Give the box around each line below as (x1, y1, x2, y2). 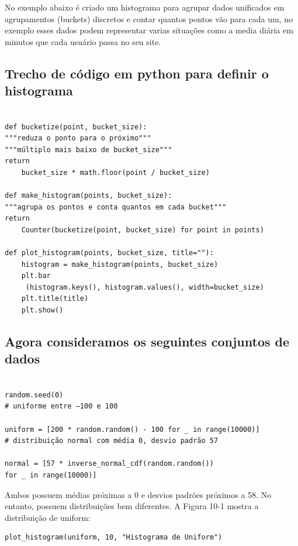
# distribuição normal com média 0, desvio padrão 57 (5, 437, 219, 445)
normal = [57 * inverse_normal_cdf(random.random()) (5, 459, 214, 468)
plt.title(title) (21, 294, 89, 303)
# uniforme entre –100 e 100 (5, 402, 118, 411)
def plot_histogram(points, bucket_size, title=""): (5, 249, 214, 257)
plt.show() (21, 306, 64, 315)
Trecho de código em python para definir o (5, 64, 269, 82)
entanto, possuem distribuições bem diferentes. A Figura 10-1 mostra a (5, 500, 259, 512)
